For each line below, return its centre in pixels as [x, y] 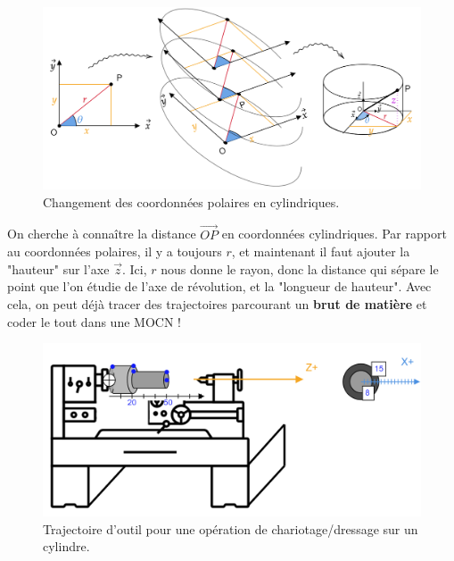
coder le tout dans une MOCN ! [94, 321]
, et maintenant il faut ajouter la [321, 251]
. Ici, [134, 268]
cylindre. [66, 546]
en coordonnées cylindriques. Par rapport [334, 234]
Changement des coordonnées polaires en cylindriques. [191, 201]
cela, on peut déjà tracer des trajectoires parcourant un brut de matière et [217, 303]
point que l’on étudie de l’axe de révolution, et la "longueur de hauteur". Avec [219, 286]
